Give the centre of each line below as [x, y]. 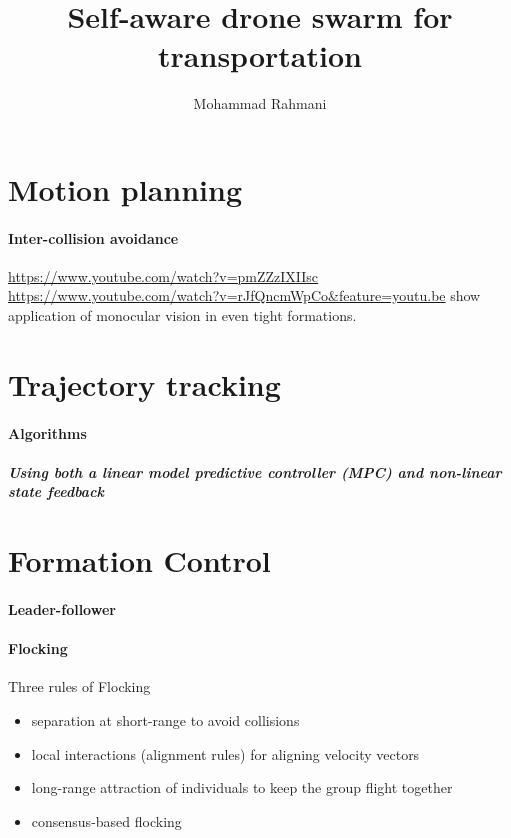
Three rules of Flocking [79, 686]
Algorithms [47, 432]
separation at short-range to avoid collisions [165, 719]
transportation [260, 55]
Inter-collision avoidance [93, 237]
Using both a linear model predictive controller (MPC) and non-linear [255, 471]
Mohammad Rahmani [260, 103]
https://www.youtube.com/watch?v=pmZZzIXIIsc [163, 275]
